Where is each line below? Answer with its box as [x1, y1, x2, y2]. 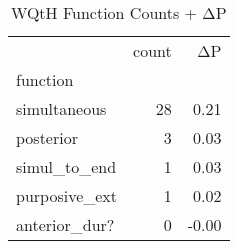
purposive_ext [16, 184, 118, 207]
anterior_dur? [16, 213, 115, 236]
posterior [16, 126, 78, 149]
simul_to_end [16, 155, 117, 178]
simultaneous [16, 97, 107, 120]
